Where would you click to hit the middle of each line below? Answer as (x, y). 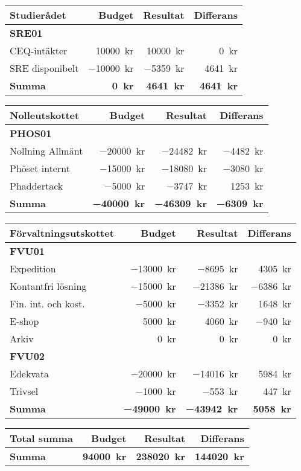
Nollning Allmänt (46, 151)
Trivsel (24, 391)
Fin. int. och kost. (47, 303)
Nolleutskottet (45, 115)
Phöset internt (40, 168)
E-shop (24, 321)
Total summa (41, 438)
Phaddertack (36, 186)
